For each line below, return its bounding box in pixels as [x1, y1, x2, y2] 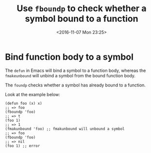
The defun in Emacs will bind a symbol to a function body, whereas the [5, 68, 146, 73]
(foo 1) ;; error [5, 143, 40, 148]
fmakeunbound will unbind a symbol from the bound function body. [5, 72, 136, 78]
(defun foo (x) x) [5, 101, 42, 106]
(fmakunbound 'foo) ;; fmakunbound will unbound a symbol [5, 126, 125, 131]
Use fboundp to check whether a [17, 3, 147, 14]
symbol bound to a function [25, 13, 138, 24]
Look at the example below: [5, 91, 61, 97]
